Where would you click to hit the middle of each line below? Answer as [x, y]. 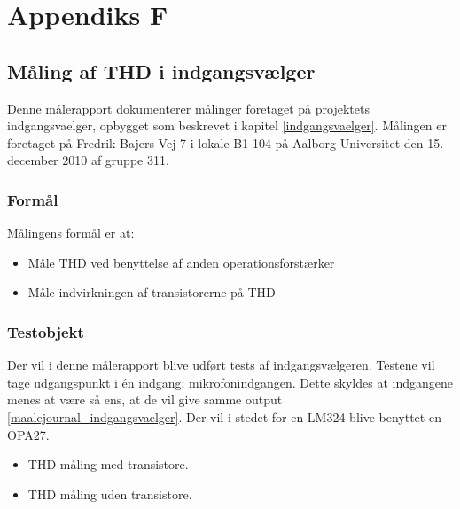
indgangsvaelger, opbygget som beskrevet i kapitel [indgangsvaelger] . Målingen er [227, 125]
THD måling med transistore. [108, 464]
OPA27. [28, 434]
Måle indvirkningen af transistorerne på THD [152, 292]
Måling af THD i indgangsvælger [161, 70]
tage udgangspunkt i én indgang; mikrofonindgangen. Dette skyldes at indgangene [230, 382]
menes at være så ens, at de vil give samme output [145, 399]
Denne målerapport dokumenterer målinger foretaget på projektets [188, 108]
